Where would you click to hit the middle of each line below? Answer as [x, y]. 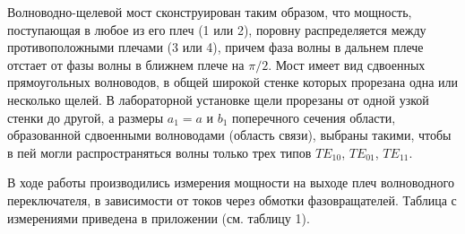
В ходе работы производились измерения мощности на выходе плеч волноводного [231, 182]
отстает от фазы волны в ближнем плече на [126, 64]
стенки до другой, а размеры [86, 117]
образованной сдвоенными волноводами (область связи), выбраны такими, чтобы [229, 135]
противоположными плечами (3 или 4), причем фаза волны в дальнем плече [215, 47]
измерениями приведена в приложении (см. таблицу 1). [159, 217]
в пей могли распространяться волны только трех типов [159, 152]
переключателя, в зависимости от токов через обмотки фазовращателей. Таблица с [232, 199]
